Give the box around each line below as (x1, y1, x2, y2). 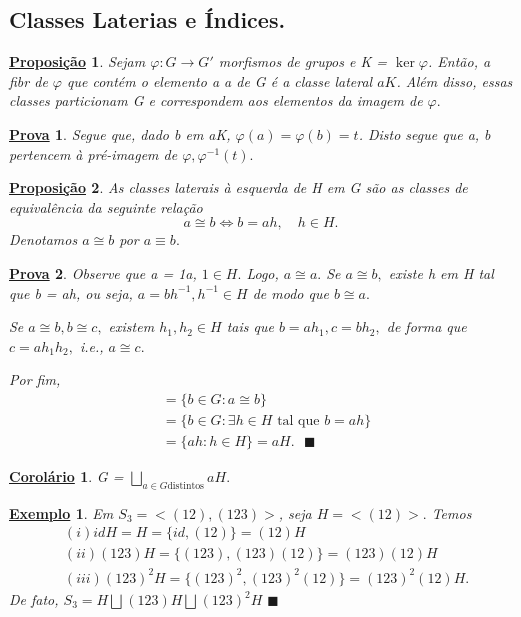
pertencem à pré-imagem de (9, 143, 178, 164)
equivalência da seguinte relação (9, 196, 203, 217)
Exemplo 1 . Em (9, 502, 114, 523)
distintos (167, 480, 204, 491)
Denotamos (9, 229, 78, 250)
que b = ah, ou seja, (9, 282, 133, 303)
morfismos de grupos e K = (218, 51, 387, 72)
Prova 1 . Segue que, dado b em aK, (9, 123, 231, 144)
